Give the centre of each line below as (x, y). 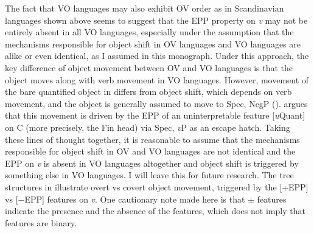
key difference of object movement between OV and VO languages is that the (149, 67)
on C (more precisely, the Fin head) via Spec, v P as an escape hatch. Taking (148, 127)
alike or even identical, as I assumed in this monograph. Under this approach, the (157, 56)
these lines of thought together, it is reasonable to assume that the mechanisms (152, 139)
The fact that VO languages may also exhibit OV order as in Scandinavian (145, 8)
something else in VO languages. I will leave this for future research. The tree (149, 175)
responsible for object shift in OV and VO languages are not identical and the (150, 151)
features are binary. (41, 222)
